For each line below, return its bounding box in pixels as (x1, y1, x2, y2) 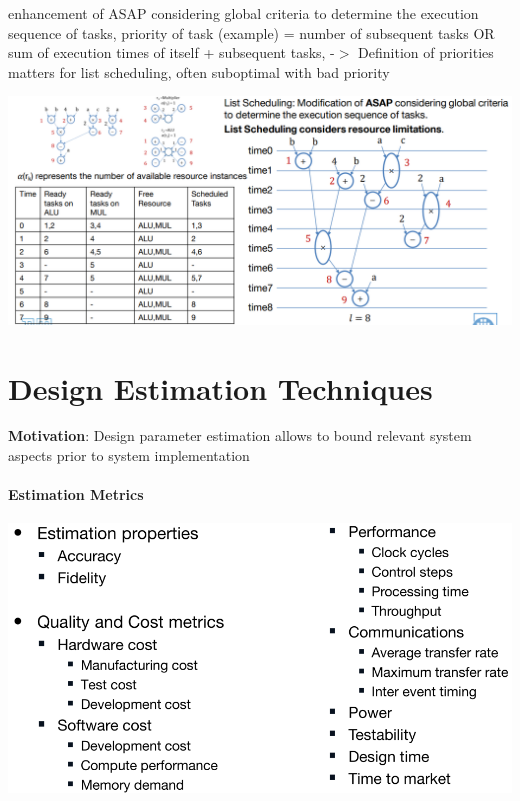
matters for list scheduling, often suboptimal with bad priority (8, 61, 390, 82)
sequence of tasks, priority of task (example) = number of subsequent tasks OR (8, 22, 495, 43)
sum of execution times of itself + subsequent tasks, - (8, 42, 335, 63)
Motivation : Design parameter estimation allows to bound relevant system (8, 425, 472, 446)
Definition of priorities (358, 42, 494, 63)
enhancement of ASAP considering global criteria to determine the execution (8, 3, 479, 23)
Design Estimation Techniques (8, 367, 433, 408)
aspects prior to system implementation (8, 445, 250, 466)
